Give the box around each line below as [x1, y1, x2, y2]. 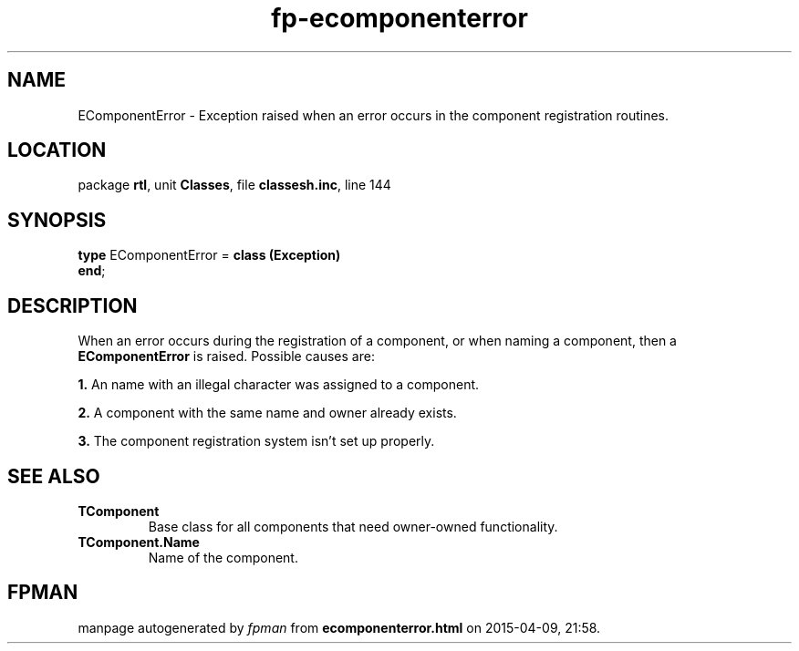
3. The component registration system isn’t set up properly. [78, 433, 435, 449]
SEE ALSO [7, 464, 100, 488]
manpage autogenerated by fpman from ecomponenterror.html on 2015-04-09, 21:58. [78, 619, 601, 635]
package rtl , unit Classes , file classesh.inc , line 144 [78, 177, 391, 193]
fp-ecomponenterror [271, 3, 528, 34]
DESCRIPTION [7, 294, 138, 317]
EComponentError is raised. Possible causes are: [78, 348, 375, 365]
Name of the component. [148, 549, 298, 565]
